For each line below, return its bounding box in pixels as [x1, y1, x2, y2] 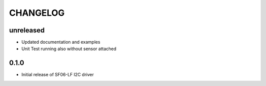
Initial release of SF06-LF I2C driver [21, 72, 94, 78]
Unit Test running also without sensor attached [21, 46, 117, 52]
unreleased [9, 26, 45, 34]
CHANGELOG [9, 7, 65, 18]
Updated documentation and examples [21, 39, 100, 45]
